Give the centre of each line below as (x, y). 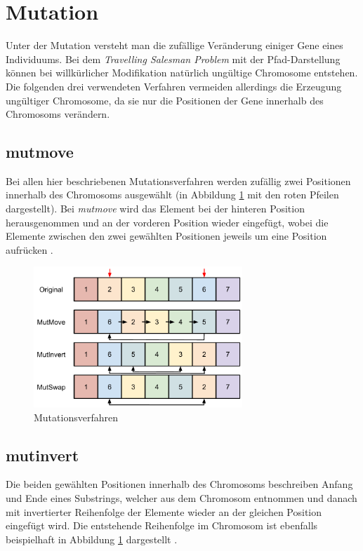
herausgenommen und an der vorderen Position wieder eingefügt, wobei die (167, 222)
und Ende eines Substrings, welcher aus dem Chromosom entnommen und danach (181, 497)
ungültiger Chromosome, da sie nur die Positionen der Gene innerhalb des (165, 100)
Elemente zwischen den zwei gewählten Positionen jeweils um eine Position (166, 236)
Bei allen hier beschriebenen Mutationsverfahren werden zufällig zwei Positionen (178, 181)
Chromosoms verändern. (58, 114)
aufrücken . (29, 249)
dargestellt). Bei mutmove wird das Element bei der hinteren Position (155, 209)
